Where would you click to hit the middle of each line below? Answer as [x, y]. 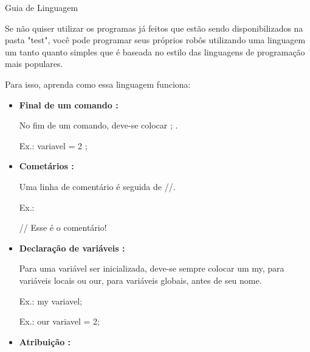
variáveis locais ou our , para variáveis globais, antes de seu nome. [140, 280]
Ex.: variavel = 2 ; [53, 145]
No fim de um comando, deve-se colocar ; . [98, 125]
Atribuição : [45, 341]
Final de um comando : [69, 104]
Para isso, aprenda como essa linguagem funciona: [98, 84]
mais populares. [34, 64]
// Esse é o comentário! [63, 227]
